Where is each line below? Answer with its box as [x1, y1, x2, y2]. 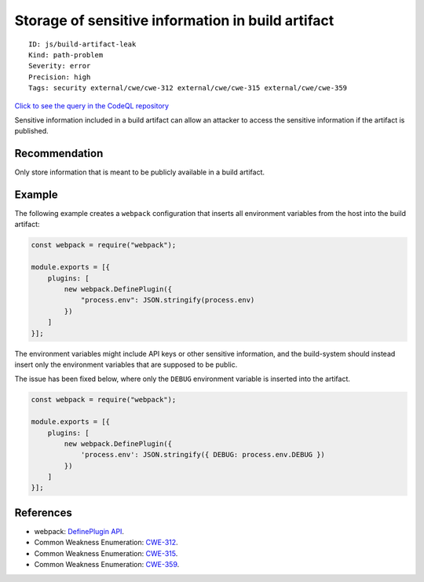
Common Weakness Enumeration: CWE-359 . [34, 560, 180, 569]
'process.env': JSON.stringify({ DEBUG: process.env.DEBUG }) [80, 450, 326, 459]
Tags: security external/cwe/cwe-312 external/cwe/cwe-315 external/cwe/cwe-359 [28, 83, 348, 93]
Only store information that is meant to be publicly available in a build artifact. [14, 167, 265, 177]
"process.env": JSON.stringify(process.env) [80, 295, 255, 305]
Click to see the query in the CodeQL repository [14, 101, 169, 110]
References [14, 506, 72, 519]
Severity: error [28, 61, 91, 71]
